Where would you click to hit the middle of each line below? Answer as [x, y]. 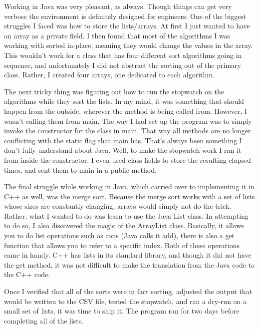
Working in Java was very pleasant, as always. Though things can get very [118, 6]
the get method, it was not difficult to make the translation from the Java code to [129, 264]
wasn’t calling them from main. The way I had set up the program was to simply [128, 121]
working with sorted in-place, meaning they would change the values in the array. [129, 45]
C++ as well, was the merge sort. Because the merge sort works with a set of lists [129, 196]
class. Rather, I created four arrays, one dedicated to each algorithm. [109, 75]
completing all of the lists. [44, 320]
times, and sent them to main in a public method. [80, 169]
